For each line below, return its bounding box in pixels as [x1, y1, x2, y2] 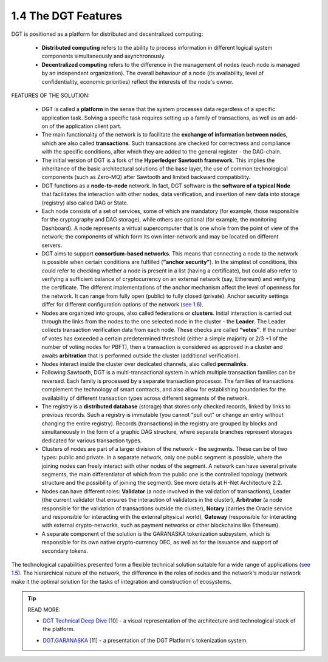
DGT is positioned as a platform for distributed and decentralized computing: [11, 30, 203, 38]
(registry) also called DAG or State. [41, 199, 129, 206]
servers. [41, 241, 63, 249]
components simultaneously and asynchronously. [41, 52, 166, 60]
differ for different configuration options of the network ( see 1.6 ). [41, 301, 203, 308]
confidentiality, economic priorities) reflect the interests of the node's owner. [41, 78, 234, 85]
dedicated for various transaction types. [41, 437, 142, 444]
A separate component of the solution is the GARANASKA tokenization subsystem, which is [41, 530, 270, 537]
